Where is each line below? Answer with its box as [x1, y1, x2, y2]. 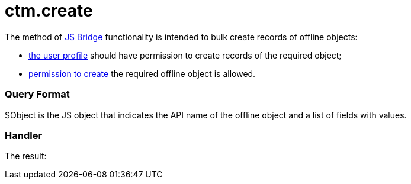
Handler [5, 129, 43, 141]
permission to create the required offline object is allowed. [28, 68, 256, 79]
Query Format [5, 88, 70, 101]
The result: [5, 151, 47, 162]
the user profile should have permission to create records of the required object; [28, 50, 342, 60]
